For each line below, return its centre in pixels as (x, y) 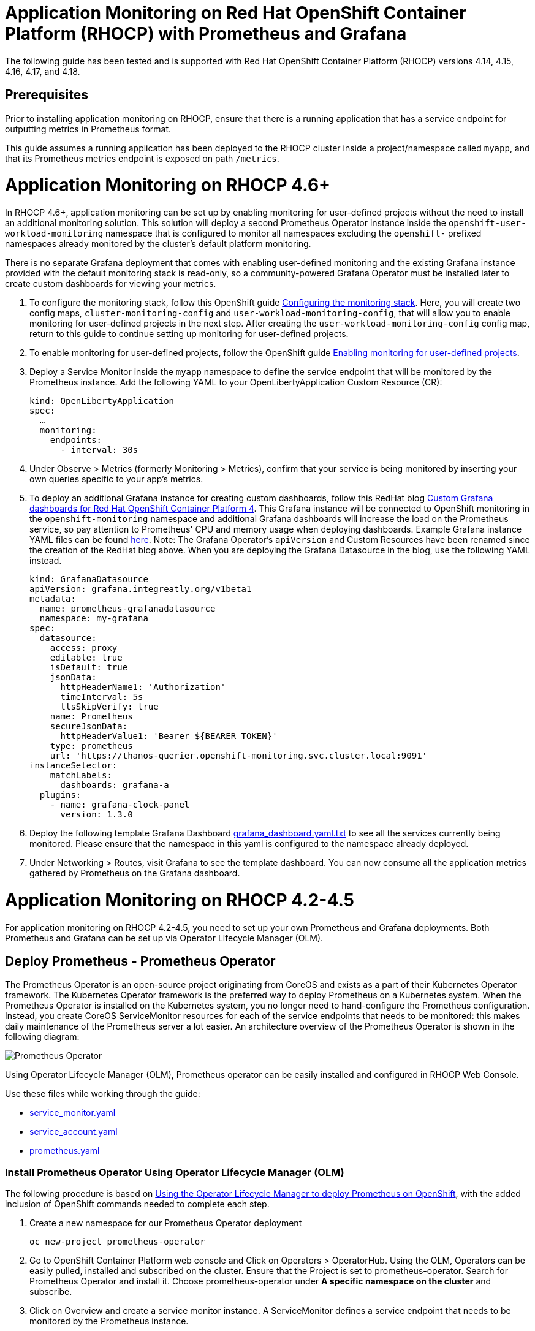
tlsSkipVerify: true (109, 707)
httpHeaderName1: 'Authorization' (143, 687)
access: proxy (84, 648)
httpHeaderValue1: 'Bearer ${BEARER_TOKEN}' (169, 736)
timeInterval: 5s (102, 697)
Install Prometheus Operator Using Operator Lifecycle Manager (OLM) (175, 1172)
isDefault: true (89, 668)
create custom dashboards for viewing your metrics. (111, 284)
